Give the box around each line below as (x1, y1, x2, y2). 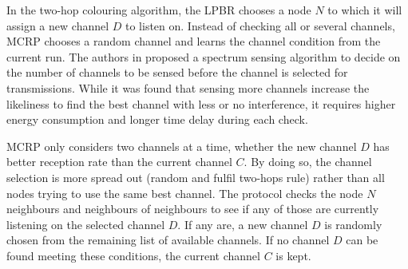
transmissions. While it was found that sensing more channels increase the (6, 79, 370, 96)
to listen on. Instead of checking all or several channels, (125, 17, 395, 34)
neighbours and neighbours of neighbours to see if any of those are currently (6, 200, 379, 217)
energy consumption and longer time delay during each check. (6, 111, 308, 128)
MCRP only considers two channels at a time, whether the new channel (6, 137, 357, 154)
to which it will (327, 2, 402, 18)
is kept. (275, 247, 311, 263)
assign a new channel (6, 17, 109, 34)
